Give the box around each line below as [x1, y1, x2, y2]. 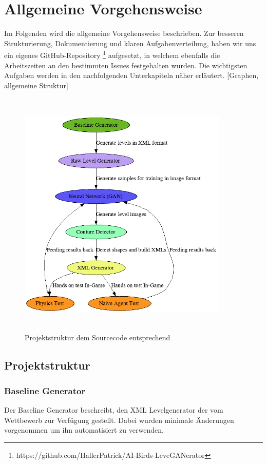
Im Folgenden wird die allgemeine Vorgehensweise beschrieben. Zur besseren [4, 28, 244, 38]
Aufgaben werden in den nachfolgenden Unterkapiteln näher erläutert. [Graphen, [4, 70, 259, 81]
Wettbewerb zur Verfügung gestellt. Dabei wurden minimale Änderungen [4, 414, 234, 425]
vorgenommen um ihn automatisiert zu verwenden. [4, 424, 164, 435]
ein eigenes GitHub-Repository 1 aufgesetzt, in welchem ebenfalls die [4, 48, 220, 60]
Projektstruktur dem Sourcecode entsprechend [25, 332, 170, 343]
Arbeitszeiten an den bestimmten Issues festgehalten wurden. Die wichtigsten [4, 60, 247, 70]
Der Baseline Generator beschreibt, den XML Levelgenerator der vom [4, 404, 223, 415]
